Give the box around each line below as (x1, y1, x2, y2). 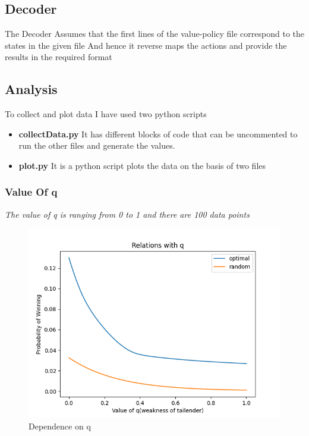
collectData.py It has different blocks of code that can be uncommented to (18, 127, 298, 140)
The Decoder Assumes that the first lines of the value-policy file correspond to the (5, 27, 304, 40)
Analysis (5, 80, 58, 98)
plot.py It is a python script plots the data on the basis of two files (18, 159, 266, 171)
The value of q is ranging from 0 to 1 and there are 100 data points (5, 208, 250, 220)
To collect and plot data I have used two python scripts (5, 108, 207, 120)
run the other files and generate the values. (18, 139, 175, 152)
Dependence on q (29, 419, 91, 432)
